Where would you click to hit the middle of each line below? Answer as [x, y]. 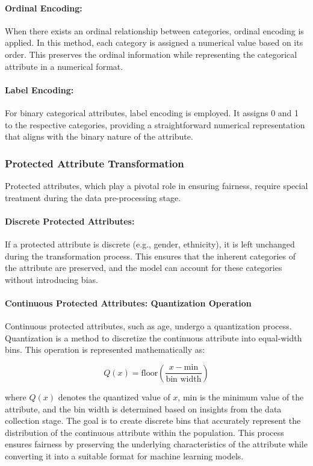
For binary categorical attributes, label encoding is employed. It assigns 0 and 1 [152, 112]
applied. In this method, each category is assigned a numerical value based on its [154, 42]
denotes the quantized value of [114, 396]
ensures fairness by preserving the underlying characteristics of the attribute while [156, 444]
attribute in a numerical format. [64, 66]
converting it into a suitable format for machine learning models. [124, 455]
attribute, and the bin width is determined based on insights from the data [143, 409]
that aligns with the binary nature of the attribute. [99, 136]
